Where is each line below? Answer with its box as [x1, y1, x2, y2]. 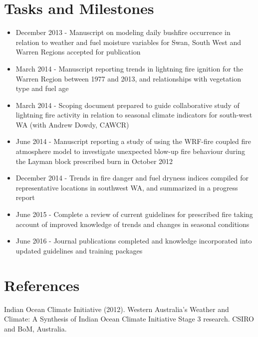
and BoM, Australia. [4, 323, 67, 333]
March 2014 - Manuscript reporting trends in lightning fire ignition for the [15, 63, 243, 73]
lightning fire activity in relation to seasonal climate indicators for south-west [15, 109, 253, 120]
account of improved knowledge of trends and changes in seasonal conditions [15, 218, 250, 229]
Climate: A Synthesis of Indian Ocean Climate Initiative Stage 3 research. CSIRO [4, 313, 254, 324]
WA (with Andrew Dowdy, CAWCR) [15, 119, 129, 129]
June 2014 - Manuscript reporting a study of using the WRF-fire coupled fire [15, 136, 252, 146]
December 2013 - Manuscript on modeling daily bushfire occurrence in [15, 27, 231, 37]
